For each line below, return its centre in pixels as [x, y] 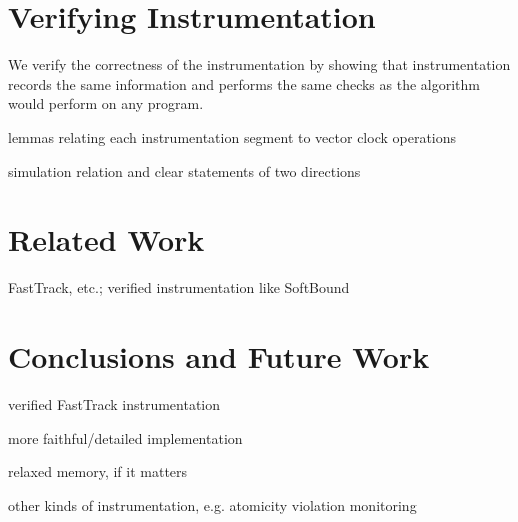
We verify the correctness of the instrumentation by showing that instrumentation [259, 64]
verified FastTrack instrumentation [114, 403]
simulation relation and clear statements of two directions [184, 170]
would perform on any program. [106, 103]
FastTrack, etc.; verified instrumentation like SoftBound [179, 287]
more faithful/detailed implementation [125, 437]
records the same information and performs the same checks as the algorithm [244, 83]
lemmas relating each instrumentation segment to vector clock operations [232, 136]
